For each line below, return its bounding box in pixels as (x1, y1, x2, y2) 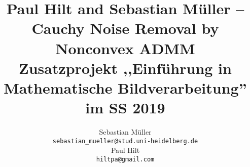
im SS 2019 (85, 97, 165, 118)
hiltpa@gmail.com (96, 155, 155, 163)
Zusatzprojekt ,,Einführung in (19, 57, 232, 78)
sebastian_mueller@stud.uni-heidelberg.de (52, 137, 198, 145)
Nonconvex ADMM (55, 37, 195, 58)
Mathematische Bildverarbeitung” (4, 77, 247, 98)
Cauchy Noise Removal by (31, 18, 219, 38)
